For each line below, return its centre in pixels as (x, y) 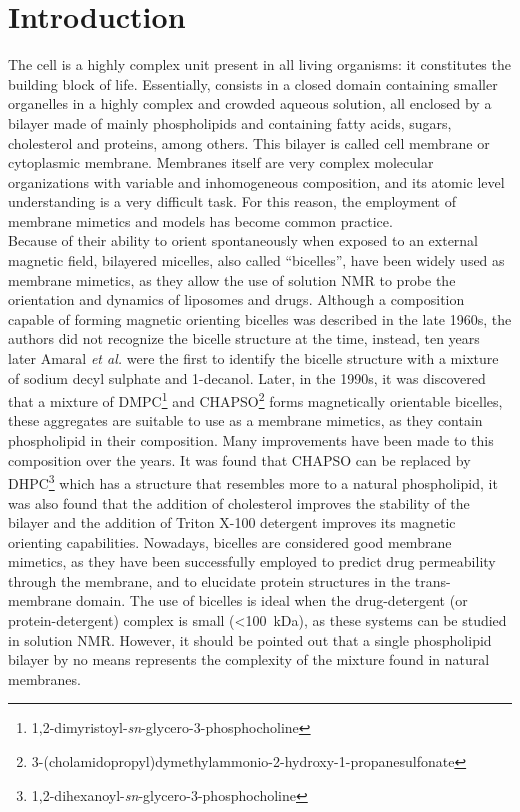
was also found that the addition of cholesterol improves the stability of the (239, 502)
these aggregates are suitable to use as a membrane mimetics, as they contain (245, 420)
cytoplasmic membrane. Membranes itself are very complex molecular (221, 162)
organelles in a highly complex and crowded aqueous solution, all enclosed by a (250, 103)
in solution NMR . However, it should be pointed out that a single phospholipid (250, 639)
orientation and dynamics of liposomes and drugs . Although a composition (236, 299)
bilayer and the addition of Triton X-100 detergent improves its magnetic (232, 522)
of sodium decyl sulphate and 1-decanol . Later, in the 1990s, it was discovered (247, 377)
